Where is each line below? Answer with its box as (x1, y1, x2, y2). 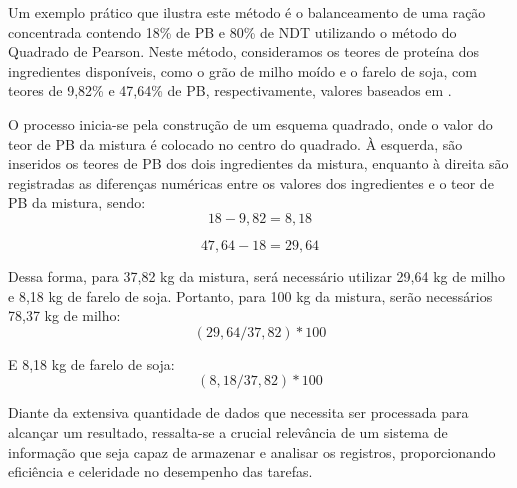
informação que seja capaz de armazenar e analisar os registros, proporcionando (8, 441, 496, 462)
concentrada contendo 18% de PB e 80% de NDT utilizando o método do (8, 21, 457, 42)
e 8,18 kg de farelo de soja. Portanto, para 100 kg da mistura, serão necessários (8, 285, 493, 306)
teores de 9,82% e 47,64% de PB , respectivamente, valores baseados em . (8, 80, 452, 101)
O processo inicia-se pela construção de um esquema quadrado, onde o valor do (8, 113, 493, 134)
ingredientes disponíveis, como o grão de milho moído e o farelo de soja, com (8, 60, 477, 81)
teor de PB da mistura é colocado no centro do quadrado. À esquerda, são (8, 133, 463, 154)
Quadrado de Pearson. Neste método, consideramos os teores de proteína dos (8, 41, 480, 62)
